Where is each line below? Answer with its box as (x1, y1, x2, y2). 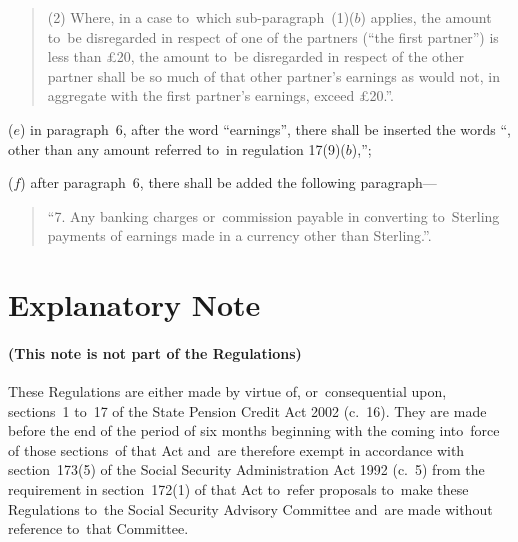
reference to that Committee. (8, 518, 189, 539)
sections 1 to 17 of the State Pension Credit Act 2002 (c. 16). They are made (8, 400, 487, 421)
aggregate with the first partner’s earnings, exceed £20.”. (47, 85, 394, 106)
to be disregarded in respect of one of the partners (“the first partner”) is (47, 26, 499, 47)
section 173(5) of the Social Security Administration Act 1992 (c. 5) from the (8, 459, 485, 480)
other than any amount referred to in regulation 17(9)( (8, 138, 346, 159)
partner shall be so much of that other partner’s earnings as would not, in (47, 65, 500, 86)
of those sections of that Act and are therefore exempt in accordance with (8, 439, 465, 460)
